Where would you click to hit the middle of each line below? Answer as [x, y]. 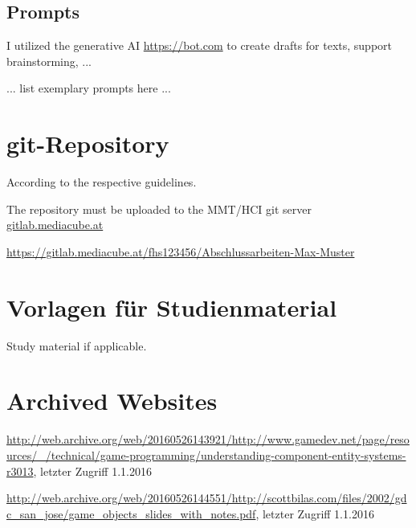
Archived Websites [112, 401]
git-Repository [88, 143]
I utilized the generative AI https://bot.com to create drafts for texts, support [200, 45]
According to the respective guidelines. [102, 182]
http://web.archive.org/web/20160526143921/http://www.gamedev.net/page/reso [208, 439]
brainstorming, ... [49, 61]
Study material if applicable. [77, 345]
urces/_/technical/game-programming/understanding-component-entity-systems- [206, 454]
